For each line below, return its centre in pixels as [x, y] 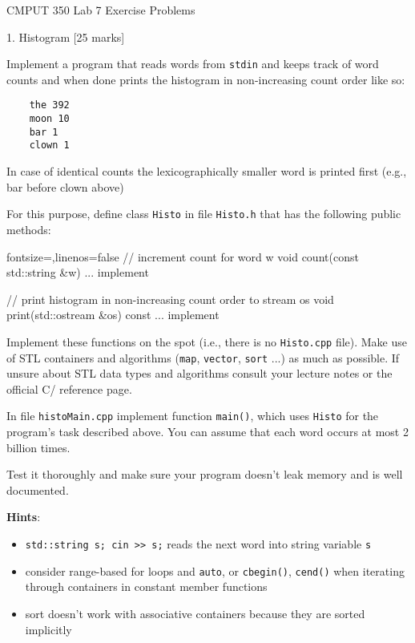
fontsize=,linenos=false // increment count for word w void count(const [183, 256]
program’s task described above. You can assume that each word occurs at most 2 [207, 432]
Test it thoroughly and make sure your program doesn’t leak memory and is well [205, 474]
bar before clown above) [65, 186]
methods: [29, 229]
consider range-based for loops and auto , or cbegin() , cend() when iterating [215, 570]
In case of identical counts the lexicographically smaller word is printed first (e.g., [207, 171]
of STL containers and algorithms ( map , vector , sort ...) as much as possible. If [203, 357]
